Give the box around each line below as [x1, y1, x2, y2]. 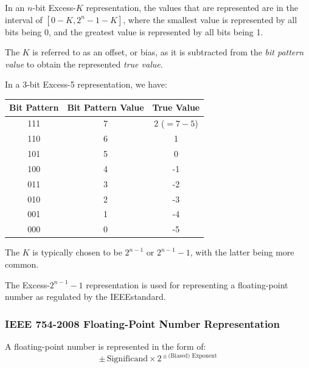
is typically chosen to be [32, 246, 122, 259]
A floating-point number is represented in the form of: [5, 339, 206, 352]
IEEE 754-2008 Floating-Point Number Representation [5, 316, 280, 331]
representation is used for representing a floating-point [86, 278, 288, 291]
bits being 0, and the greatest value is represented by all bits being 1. [5, 25, 263, 38]
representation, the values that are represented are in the [86, 1, 298, 13]
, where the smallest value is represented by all [123, 13, 297, 26]
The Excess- [5, 278, 50, 291]
